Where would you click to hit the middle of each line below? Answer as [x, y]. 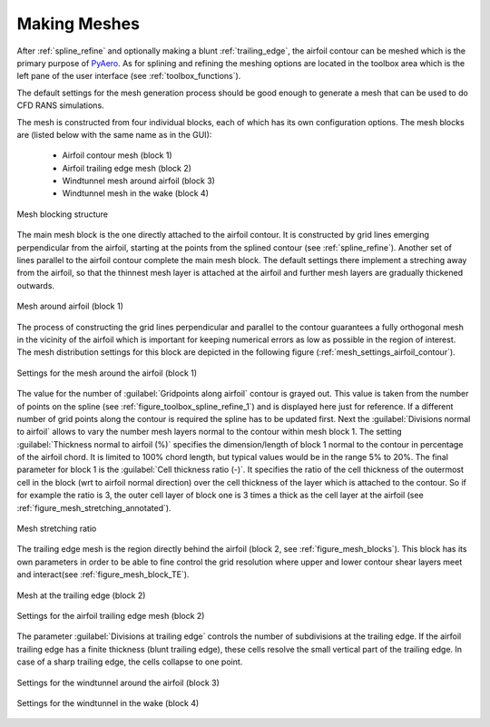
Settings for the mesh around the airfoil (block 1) [107, 373]
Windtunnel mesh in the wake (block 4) [135, 193]
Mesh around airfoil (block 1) [70, 306]
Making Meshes [78, 24]
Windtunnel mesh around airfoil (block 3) [138, 181]
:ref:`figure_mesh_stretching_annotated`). [94, 507]
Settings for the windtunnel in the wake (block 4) [108, 702]
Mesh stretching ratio [57, 529]
